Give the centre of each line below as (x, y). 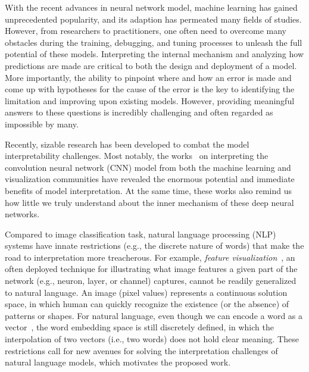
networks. (22, 214)
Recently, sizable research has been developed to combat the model (127, 144)
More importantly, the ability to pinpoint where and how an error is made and (148, 77)
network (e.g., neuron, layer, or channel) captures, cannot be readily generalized (151, 281)
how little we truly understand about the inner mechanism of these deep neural (149, 202)
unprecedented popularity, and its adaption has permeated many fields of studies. (153, 19)
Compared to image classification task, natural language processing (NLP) (141, 234)
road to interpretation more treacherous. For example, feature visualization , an (150, 257)
